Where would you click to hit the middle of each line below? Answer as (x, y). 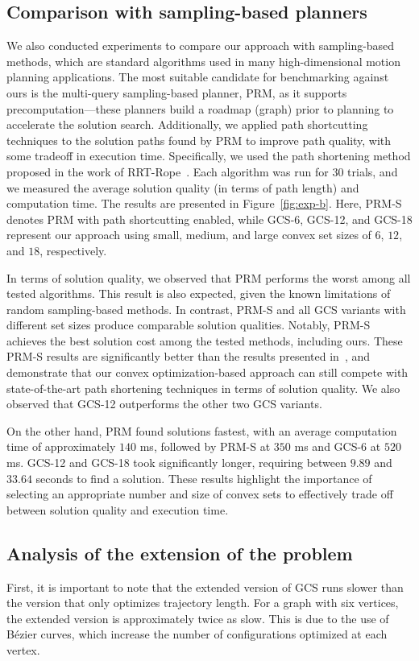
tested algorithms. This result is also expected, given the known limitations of (199, 293)
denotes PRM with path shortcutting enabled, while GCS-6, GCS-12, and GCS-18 (209, 219)
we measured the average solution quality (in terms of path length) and (183, 187)
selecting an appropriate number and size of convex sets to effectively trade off (200, 494)
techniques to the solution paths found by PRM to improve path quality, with (199, 140)
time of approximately (61, 446)
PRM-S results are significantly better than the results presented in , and (189, 356)
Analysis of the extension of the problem (180, 553)
